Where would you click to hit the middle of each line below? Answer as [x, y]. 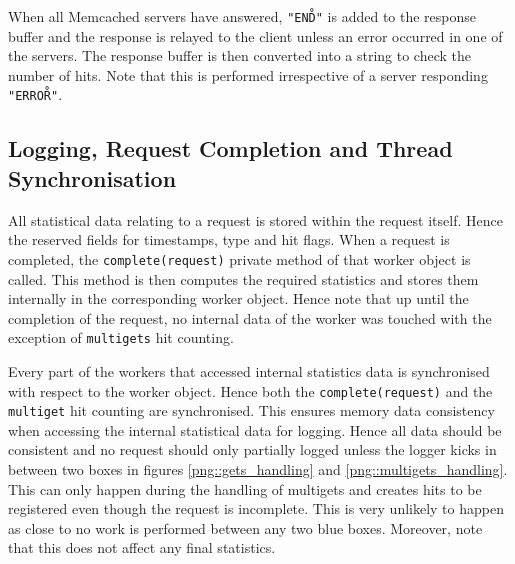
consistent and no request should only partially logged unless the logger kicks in [252, 449]
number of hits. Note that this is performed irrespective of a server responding [248, 74]
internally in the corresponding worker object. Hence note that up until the [238, 298]
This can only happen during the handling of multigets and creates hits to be [245, 488]
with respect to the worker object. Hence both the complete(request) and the [250, 390]
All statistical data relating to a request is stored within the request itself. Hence [255, 219]
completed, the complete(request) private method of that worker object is [239, 258]
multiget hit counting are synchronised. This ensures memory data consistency [251, 410]
